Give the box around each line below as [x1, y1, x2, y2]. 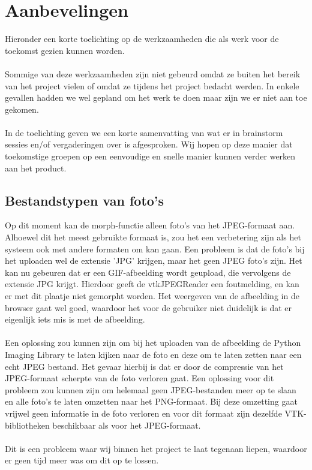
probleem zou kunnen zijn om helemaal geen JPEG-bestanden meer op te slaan [5, 383, 296, 396]
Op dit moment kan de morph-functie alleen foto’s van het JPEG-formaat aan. [5, 219, 295, 231]
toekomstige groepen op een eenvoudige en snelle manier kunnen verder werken [5, 150, 296, 162]
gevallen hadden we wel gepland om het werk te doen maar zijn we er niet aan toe [5, 91, 307, 104]
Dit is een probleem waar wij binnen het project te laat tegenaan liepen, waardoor [5, 442, 307, 454]
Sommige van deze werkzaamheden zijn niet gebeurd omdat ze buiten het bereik [5, 67, 301, 80]
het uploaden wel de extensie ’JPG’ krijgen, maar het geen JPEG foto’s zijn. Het [5, 254, 302, 267]
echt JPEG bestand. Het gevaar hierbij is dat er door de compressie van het [5, 360, 284, 372]
